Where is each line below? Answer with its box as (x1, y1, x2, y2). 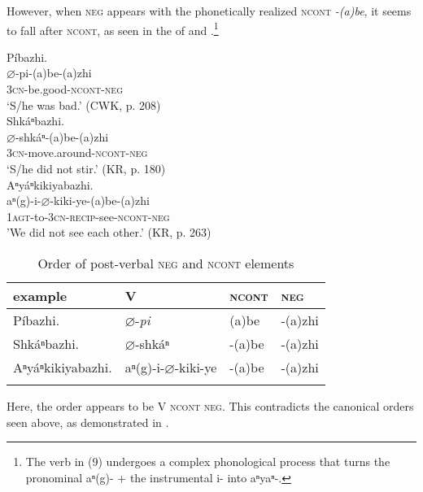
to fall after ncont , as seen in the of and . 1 (7, 19, 219, 38)
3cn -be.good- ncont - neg (7, 81, 123, 98)
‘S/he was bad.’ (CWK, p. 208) (7, 96, 161, 113)
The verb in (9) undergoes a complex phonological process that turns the (25, 453, 390, 470)
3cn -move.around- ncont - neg (7, 144, 148, 161)
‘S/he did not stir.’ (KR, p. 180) (7, 160, 166, 176)
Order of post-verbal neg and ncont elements (37, 253, 294, 272)
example (13, 285, 68, 305)
